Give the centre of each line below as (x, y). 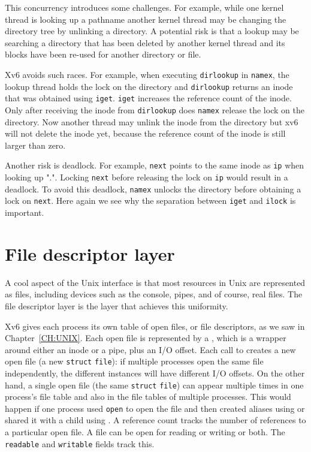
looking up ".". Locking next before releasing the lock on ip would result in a (147, 177)
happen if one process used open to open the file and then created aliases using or (155, 408)
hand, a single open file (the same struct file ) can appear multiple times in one (154, 385)
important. (25, 212)
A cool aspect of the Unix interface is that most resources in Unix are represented (155, 282)
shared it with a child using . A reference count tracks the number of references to (155, 420)
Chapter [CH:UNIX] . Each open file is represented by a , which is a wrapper (146, 338)
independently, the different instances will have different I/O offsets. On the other (155, 373)
